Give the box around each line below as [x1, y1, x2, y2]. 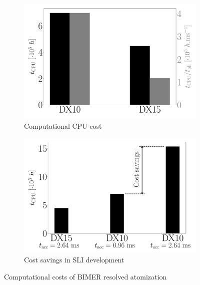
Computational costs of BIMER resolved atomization [4, 271, 167, 281]
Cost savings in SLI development [24, 254, 124, 264]
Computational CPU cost [24, 120, 102, 131]
